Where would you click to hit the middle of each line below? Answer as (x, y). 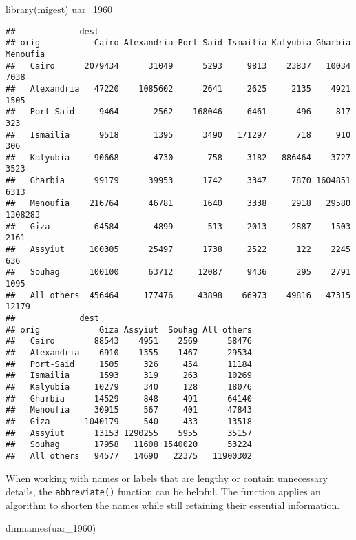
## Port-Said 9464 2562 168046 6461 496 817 (178, 112)
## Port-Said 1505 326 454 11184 (129, 364)
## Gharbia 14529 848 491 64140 (129, 398)
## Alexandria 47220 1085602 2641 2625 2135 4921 (178, 89)
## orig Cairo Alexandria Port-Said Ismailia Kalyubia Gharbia (178, 43)
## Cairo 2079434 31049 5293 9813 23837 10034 (178, 66)
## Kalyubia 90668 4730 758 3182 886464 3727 (178, 157)
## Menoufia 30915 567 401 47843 (129, 410)
